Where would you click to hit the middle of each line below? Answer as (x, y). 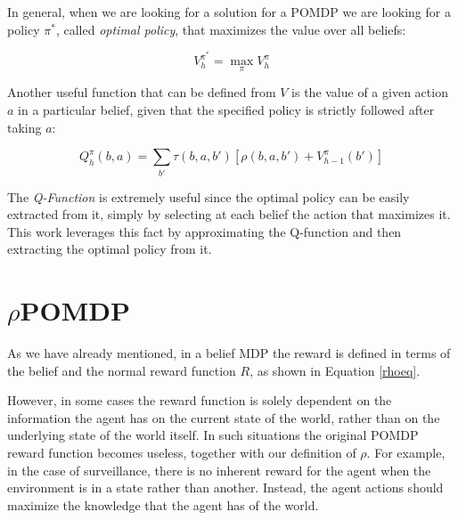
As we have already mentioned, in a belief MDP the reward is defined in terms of (229, 353)
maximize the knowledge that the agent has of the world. (163, 504)
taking (25, 127)
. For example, (406, 453)
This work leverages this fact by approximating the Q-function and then (204, 231)
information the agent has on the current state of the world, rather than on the (224, 417)
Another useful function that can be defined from (142, 92)
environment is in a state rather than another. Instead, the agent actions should (225, 487)
